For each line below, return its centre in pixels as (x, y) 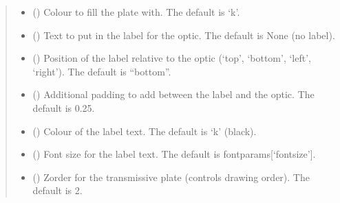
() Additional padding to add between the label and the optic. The (173, 94)
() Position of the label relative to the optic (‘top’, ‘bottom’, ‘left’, (172, 58)
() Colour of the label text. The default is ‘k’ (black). (145, 131)
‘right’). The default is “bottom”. (102, 71)
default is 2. (57, 190)
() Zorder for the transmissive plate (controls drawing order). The (171, 177)
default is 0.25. (64, 107)
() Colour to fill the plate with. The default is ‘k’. (136, 12)
